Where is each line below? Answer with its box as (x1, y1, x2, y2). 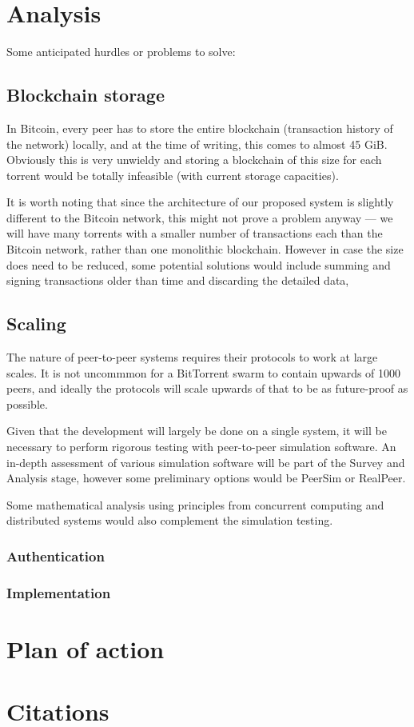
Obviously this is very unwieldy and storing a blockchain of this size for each (6, 151, 382, 168)
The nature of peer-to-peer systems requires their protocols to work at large (6, 349, 378, 365)
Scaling (6, 311, 66, 336)
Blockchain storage (6, 82, 165, 107)
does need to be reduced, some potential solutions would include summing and (6, 256, 391, 273)
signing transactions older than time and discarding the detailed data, (6, 272, 349, 289)
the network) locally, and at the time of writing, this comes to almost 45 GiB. (6, 135, 388, 152)
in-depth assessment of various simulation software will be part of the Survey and (6, 453, 405, 470)
